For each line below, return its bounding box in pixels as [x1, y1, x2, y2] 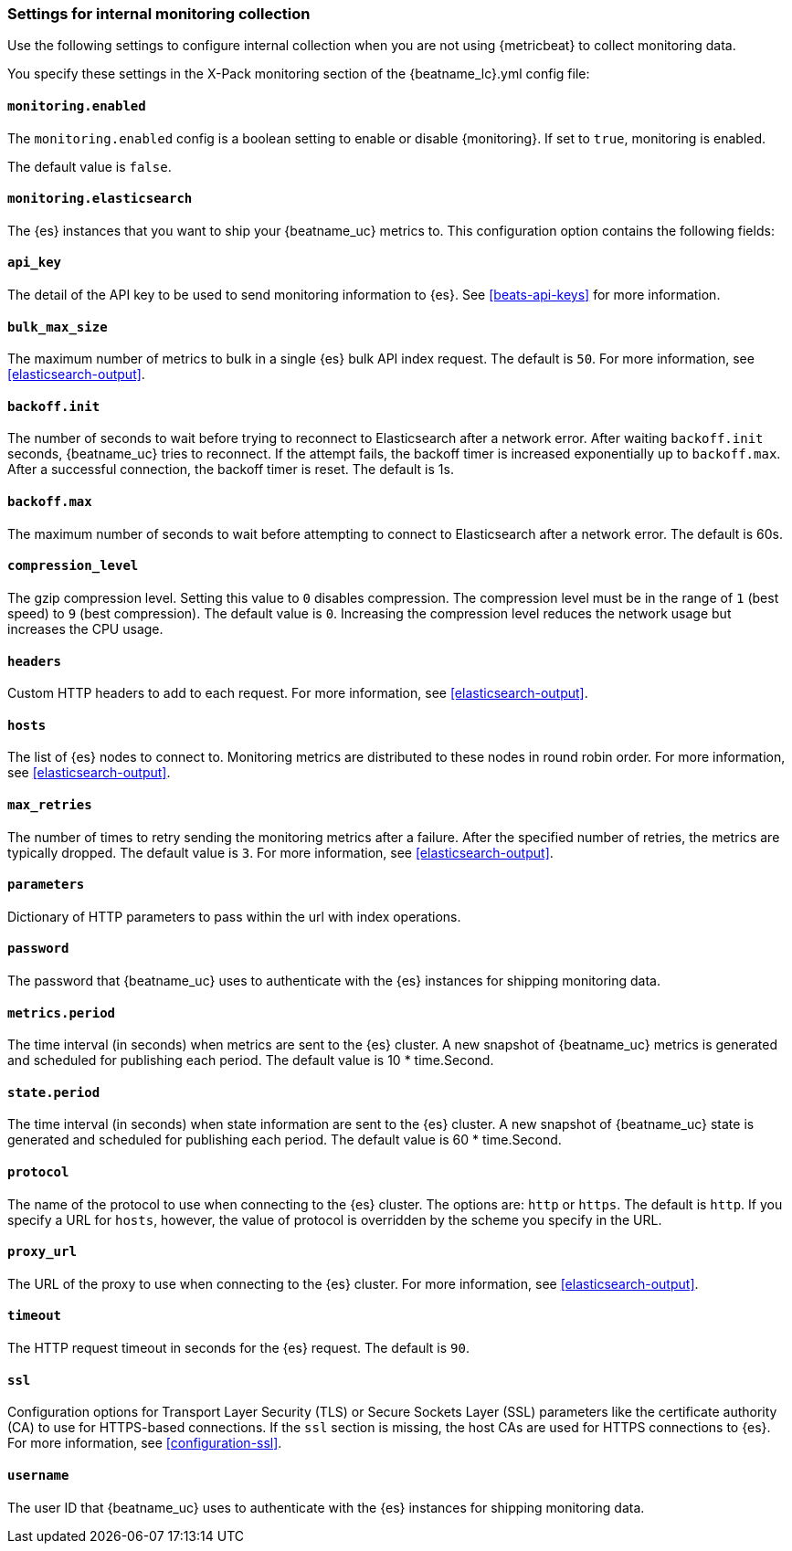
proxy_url [7, 1244, 77, 1260]
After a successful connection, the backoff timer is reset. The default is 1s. [7, 461, 454, 478]
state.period [7, 1084, 100, 1100]
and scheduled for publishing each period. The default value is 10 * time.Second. [7, 1052, 494, 1069]
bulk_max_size [7, 319, 108, 334]
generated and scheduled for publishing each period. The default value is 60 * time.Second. [7, 1132, 562, 1148]
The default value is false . [7, 158, 172, 174]
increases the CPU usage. [7, 620, 164, 637]
